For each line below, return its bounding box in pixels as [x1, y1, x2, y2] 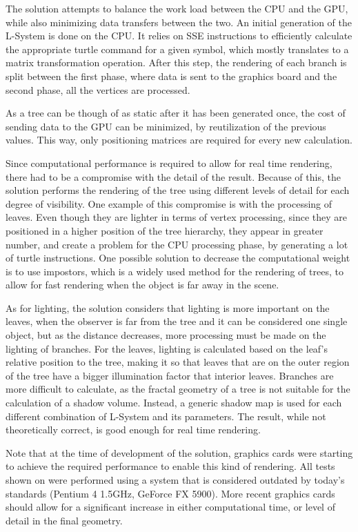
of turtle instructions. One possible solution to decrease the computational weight [6, 250, 350, 265]
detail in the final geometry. [6, 513, 123, 527]
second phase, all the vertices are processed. [6, 82, 190, 97]
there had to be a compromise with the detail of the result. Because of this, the [6, 169, 341, 184]
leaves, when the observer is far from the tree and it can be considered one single [6, 314, 348, 328]
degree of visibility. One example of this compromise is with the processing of [6, 196, 332, 210]
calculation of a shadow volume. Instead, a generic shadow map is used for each [6, 395, 342, 410]
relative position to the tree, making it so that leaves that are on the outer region [6, 355, 350, 369]
